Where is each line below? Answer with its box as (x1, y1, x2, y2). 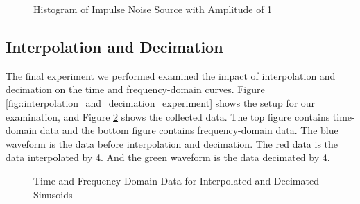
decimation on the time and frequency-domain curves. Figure (6, 82, 265, 96)
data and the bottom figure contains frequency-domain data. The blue (40, 123, 338, 137)
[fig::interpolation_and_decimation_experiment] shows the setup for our (6, 95, 316, 110)
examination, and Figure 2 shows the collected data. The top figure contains (6, 109, 330, 124)
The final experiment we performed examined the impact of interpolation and (6, 68, 336, 83)
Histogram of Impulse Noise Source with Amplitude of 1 (33, 2, 273, 16)
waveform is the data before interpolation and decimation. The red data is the (6, 136, 338, 151)
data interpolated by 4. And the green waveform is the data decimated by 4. (6, 150, 330, 164)
